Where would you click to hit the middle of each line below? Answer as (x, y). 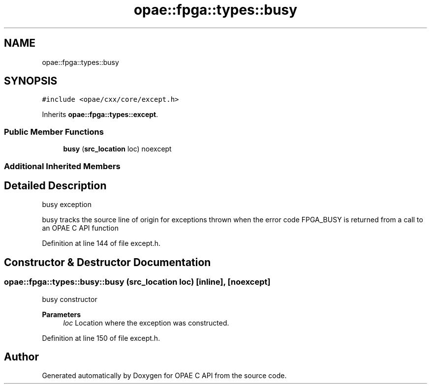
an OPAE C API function (80, 228)
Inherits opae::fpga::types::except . (100, 115)
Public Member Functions (54, 132)
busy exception (67, 205)
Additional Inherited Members (62, 166)
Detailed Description (55, 185)
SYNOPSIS (31, 81)
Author (21, 357)
